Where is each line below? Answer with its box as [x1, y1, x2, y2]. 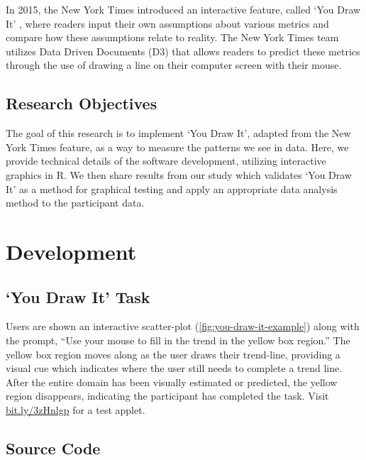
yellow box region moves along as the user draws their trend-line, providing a [6, 346, 340, 361]
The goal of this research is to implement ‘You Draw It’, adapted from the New [6, 126, 351, 141]
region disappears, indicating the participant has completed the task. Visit [6, 388, 329, 403]
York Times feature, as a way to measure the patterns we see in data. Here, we [6, 139, 349, 154]
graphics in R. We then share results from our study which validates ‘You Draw [6, 167, 352, 182]
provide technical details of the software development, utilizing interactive [6, 153, 326, 168]
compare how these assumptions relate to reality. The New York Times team [6, 30, 339, 45]
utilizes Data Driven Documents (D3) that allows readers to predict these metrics [6, 43, 360, 58]
